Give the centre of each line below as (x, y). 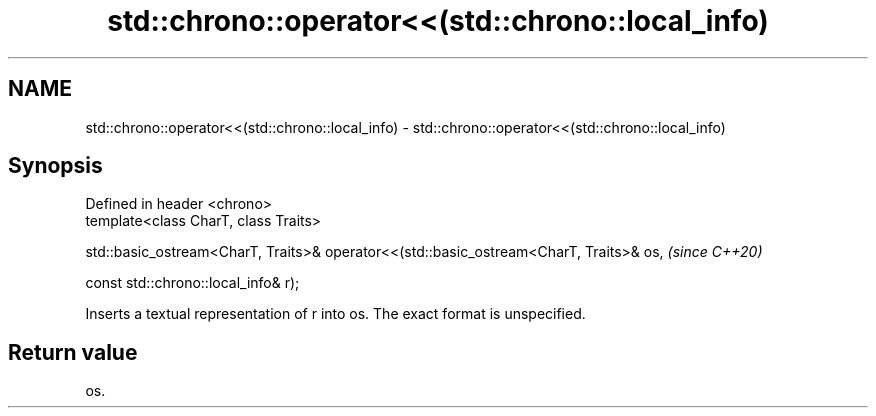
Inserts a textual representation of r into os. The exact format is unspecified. (335, 314)
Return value (73, 352)
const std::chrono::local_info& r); (192, 283)
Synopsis (55, 166)
